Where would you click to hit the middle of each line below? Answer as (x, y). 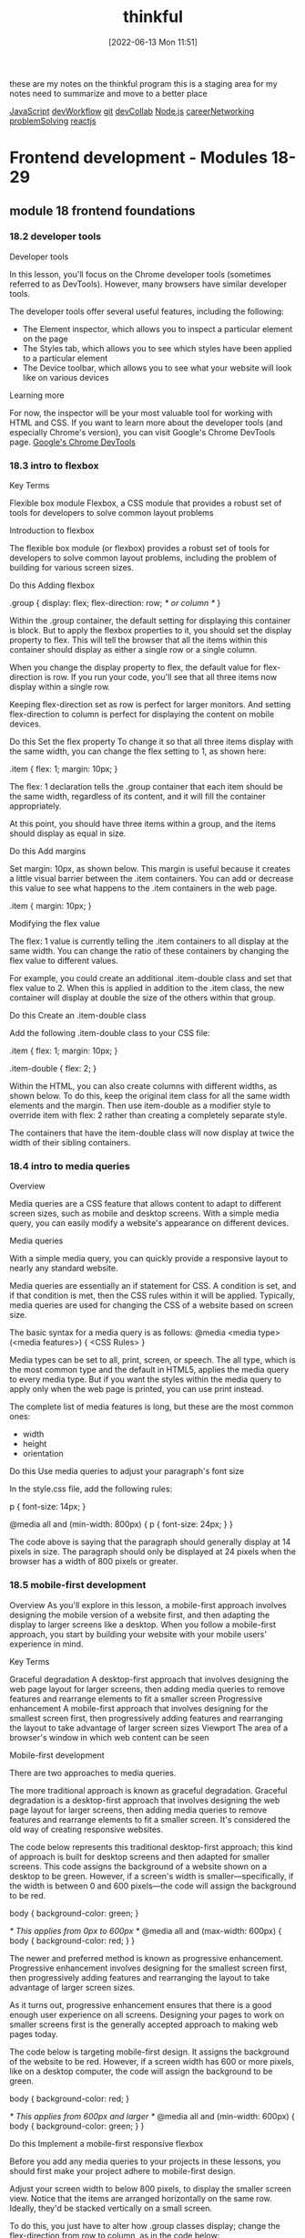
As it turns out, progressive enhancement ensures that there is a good (141, 2004)
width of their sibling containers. (70, 1143)
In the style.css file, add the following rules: (91, 1489)
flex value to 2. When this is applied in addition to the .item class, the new (147, 988)
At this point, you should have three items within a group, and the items (142, 824)
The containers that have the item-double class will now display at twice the (152, 1133)
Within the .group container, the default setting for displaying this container (150, 621)
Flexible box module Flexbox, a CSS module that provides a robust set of (146, 503)
